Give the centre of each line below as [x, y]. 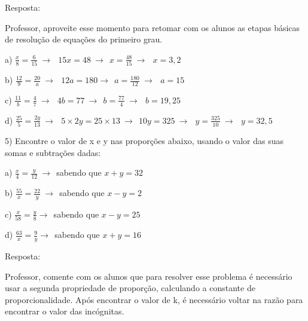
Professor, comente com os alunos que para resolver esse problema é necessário [149, 276]
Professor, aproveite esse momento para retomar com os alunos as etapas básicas [153, 27]
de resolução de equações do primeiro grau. [84, 39]
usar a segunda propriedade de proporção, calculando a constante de [130, 288]
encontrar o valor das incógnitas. [65, 311]
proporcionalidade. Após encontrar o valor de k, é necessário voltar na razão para [154, 299]
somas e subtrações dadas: [53, 152]
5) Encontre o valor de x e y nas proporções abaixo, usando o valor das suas [144, 141]
